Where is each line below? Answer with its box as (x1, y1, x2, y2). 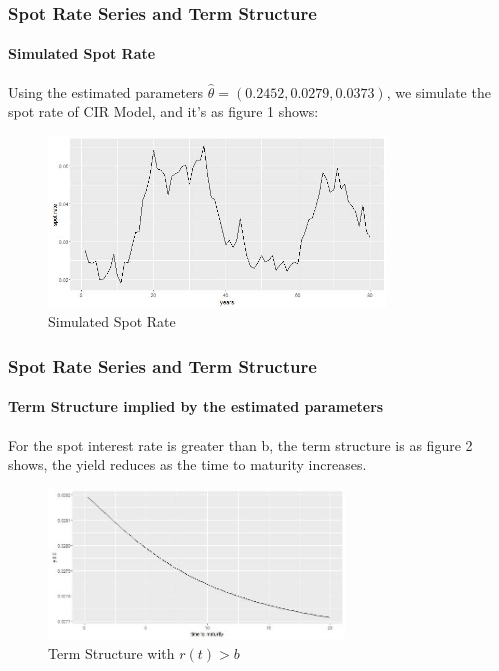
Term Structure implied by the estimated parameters (8, 396, 384, 417)
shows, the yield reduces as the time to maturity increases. (8, 454, 367, 475)
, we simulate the (386, 81, 491, 102)
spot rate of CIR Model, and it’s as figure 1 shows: (8, 101, 319, 122)
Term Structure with (48, 642, 175, 663)
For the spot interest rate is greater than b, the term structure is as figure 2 (8, 434, 473, 455)
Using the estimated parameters (8, 81, 204, 102)
